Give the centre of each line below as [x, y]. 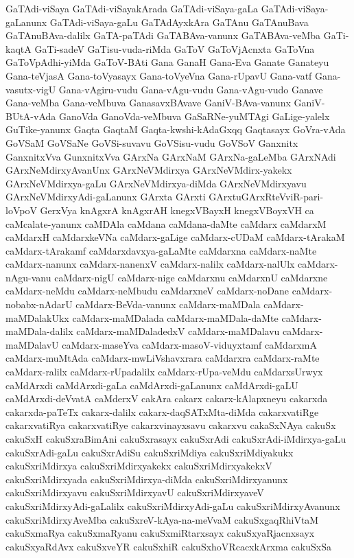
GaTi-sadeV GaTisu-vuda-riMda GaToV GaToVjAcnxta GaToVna [175, 48]
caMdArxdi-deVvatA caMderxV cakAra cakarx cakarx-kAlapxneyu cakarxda [167, 398]
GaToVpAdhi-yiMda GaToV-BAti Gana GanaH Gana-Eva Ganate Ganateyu [167, 62]
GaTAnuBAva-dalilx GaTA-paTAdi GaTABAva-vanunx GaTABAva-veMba [163, 35]
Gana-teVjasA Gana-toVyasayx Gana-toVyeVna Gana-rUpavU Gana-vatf [159, 75]
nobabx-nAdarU [39, 304]
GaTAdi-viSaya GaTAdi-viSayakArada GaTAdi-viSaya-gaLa [132, 8]
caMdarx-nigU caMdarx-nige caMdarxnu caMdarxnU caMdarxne [191, 277]
